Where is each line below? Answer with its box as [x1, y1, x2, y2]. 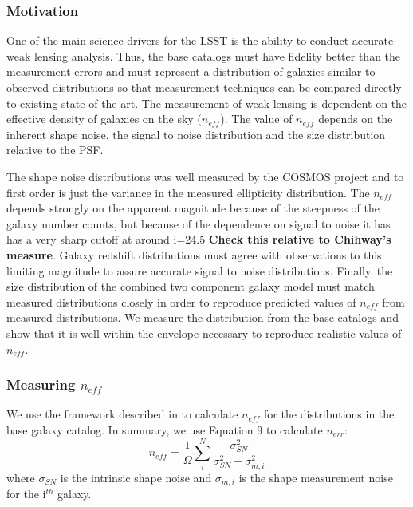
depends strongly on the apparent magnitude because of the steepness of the [6, 200, 380, 216]
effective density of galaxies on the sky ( [6, 110, 202, 127]
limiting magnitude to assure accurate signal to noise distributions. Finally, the [6, 262, 393, 279]
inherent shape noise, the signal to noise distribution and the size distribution [6, 125, 386, 142]
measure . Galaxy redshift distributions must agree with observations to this [6, 246, 382, 263]
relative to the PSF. [6, 141, 104, 158]
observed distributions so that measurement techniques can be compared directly [6, 79, 402, 95]
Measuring [6, 374, 76, 394]
